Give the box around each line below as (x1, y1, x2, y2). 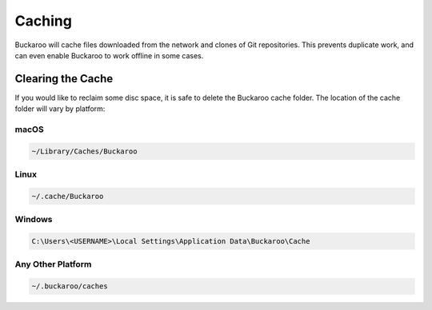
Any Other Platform (14, 259, 92, 270)
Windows (14, 214, 53, 225)
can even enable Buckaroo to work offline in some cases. (14, 50, 204, 60)
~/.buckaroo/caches (31, 282, 108, 291)
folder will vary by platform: (14, 104, 106, 113)
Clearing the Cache (14, 72, 114, 85)
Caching (14, 12, 72, 30)
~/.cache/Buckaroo (31, 192, 104, 201)
